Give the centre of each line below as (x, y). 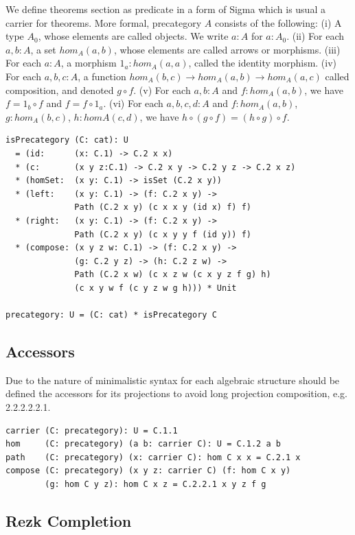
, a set (43, 49)
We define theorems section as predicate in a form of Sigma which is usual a (165, 9)
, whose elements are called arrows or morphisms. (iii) (227, 49)
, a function (102, 76)
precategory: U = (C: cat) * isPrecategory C (111, 315)
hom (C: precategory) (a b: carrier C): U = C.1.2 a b (143, 444)
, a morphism (89, 63)
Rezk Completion (69, 521)
